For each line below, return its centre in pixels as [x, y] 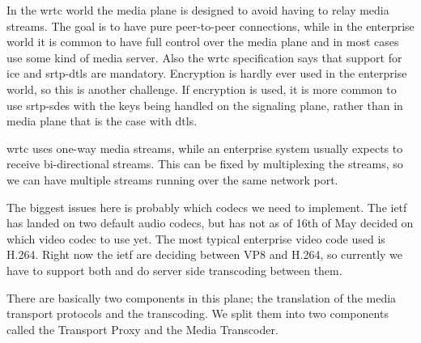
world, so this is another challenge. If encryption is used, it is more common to [202, 89]
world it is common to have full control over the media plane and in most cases [203, 42]
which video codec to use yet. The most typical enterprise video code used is [196, 238]
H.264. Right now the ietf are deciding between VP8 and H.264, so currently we [205, 254]
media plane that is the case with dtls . [102, 121]
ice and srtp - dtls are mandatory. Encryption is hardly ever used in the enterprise [207, 73]
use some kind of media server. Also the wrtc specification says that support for [204, 57]
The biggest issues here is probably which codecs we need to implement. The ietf [207, 207]
